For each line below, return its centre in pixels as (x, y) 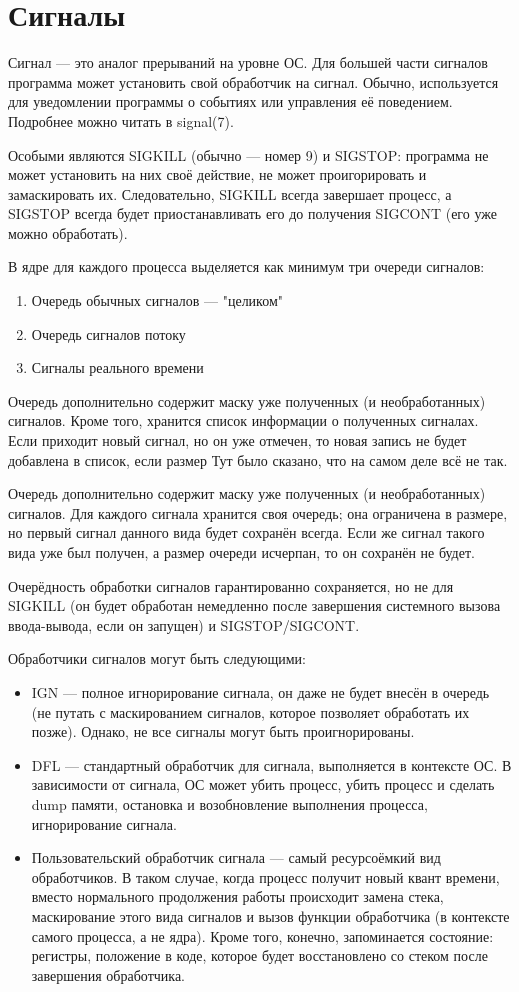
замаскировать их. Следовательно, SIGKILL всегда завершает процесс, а (230, 193)
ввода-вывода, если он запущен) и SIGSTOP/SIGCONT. (184, 624)
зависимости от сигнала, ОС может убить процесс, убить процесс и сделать (263, 784)
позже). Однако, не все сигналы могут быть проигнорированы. (223, 731)
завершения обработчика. (108, 974)
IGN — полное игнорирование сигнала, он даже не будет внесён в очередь (260, 691)
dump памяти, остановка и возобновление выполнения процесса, (229, 803)
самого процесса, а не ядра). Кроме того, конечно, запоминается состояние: (262, 935)
